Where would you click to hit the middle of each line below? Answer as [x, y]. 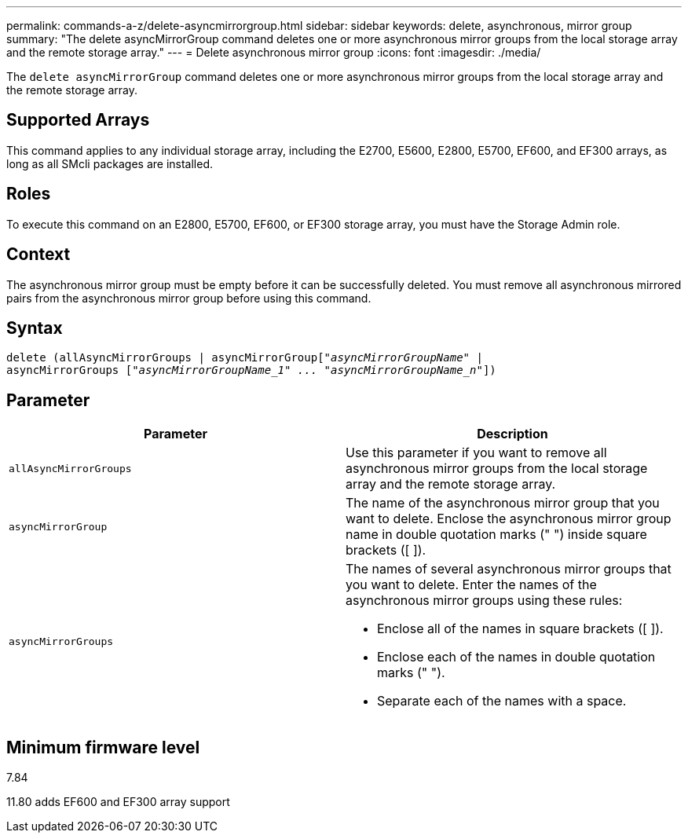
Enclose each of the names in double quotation [516, 657]
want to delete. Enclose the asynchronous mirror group [509, 519]
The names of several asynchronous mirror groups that [509, 569]
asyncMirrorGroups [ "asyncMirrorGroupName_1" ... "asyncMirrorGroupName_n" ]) [251, 370]
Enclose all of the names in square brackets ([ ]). [520, 629]
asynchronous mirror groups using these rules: [484, 601]
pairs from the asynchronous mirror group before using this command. [189, 298]
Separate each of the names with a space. [502, 701]
